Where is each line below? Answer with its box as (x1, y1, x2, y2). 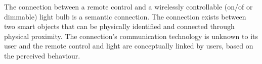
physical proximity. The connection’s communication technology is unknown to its (4, 30, 258, 41)
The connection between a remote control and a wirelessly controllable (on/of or (4, 1, 253, 11)
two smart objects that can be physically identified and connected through (4, 21, 235, 31)
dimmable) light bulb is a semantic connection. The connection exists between (4, 11, 246, 21)
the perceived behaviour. (4, 50, 80, 60)
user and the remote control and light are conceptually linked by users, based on (4, 40, 253, 51)
